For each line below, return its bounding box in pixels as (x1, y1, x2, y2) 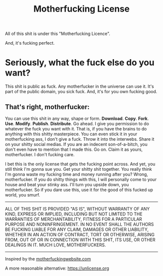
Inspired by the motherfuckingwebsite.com (5, 256, 91, 261)
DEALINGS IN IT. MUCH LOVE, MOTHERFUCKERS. (5, 242, 106, 248)
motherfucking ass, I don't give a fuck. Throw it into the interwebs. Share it (5, 136, 154, 142)
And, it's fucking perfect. (5, 40, 55, 46)
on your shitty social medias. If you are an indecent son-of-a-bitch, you (5, 141, 148, 147)
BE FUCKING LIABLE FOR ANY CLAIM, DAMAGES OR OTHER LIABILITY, (5, 227, 149, 232)
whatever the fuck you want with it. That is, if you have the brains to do (5, 126, 147, 131)
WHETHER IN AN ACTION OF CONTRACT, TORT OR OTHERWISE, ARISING (5, 231, 155, 237)
